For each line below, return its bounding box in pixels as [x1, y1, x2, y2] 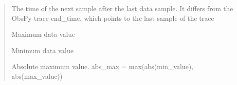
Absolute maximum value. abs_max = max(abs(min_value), [11, 61, 193, 71]
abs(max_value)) [11, 71, 63, 81]
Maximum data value [11, 29, 75, 39]
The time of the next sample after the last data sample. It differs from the [11, 3, 233, 13]
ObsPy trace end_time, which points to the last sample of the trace [11, 13, 214, 23]
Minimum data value [11, 45, 73, 55]
